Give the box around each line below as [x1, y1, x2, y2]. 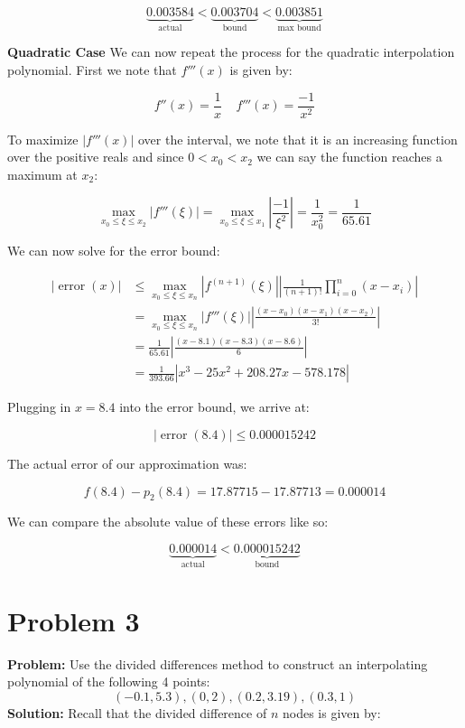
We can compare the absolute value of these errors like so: [7, 512, 329, 531]
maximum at [7, 164, 78, 183]
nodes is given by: [282, 703, 381, 722]
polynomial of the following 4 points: [7, 672, 210, 691]
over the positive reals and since [7, 147, 184, 166]
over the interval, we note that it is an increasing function [137, 129, 458, 148]
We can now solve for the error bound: [7, 241, 220, 260]
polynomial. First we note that [7, 61, 177, 79]
